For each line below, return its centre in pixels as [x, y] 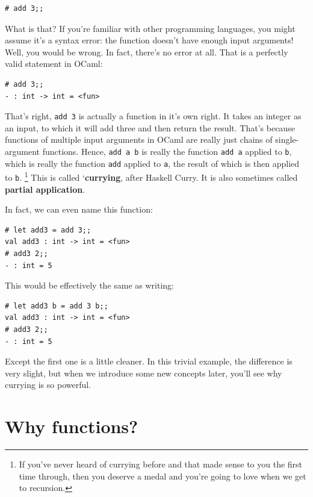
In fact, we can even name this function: [79, 209]
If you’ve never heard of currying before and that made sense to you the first [161, 464]
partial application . [45, 189]
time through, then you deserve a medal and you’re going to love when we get [163, 476]
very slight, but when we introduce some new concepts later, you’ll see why [144, 373]
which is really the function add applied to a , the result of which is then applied [152, 163]
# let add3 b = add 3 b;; [57, 306]
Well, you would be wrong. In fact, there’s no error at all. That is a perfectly [147, 52]
